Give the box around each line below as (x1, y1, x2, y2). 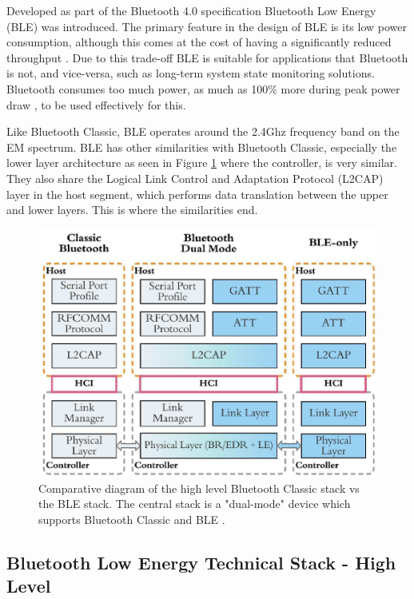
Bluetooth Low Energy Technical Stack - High (6, 550, 396, 574)
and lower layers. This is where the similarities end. (6, 201, 258, 218)
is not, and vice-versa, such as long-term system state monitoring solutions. (6, 65, 375, 81)
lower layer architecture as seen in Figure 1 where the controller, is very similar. (6, 154, 397, 171)
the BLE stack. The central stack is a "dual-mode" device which (38, 495, 351, 512)
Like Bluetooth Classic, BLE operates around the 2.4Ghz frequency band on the (6, 123, 400, 140)
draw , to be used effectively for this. (6, 96, 186, 113)
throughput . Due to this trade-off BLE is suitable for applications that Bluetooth (6, 49, 408, 65)
